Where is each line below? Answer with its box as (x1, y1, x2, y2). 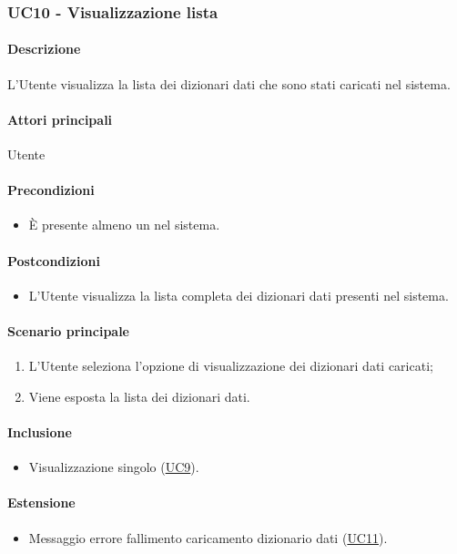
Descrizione (7, 39, 81, 58)
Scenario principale (7, 322, 129, 340)
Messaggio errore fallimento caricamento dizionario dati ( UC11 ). (28, 528, 388, 547)
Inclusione (7, 422, 72, 441)
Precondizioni (7, 180, 95, 200)
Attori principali (7, 109, 113, 128)
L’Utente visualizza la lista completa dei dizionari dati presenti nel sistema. (28, 285, 449, 304)
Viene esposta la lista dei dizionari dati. (28, 386, 250, 405)
